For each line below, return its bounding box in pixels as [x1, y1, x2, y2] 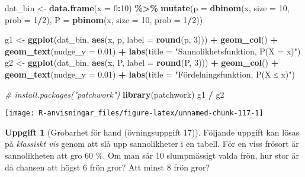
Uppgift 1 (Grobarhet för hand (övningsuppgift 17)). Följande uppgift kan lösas [5, 125, 300, 138]
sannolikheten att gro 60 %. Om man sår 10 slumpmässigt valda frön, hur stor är [5, 149, 299, 161]
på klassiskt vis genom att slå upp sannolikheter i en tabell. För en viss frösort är [5, 137, 299, 150]
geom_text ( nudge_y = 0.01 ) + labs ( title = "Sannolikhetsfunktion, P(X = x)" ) [5, 44, 301, 57]
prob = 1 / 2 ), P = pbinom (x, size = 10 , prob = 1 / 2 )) [5, 13, 203, 25]
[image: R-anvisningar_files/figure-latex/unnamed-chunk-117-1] [5, 109, 264, 118]
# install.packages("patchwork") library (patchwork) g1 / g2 [5, 88, 224, 100]
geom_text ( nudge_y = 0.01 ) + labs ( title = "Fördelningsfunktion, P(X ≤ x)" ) [5, 67, 295, 80]
